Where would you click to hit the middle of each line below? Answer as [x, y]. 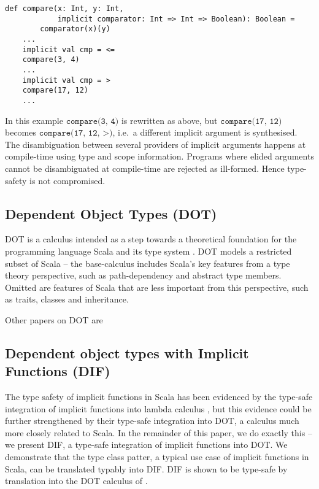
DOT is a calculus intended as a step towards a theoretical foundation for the [151, 239]
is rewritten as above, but [169, 120]
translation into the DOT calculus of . [76, 481]
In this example [34, 120]
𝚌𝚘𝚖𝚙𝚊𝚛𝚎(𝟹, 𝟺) [92, 121]
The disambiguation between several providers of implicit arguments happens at [156, 144]
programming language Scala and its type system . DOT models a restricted [148, 251]
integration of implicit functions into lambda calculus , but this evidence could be [158, 408]
